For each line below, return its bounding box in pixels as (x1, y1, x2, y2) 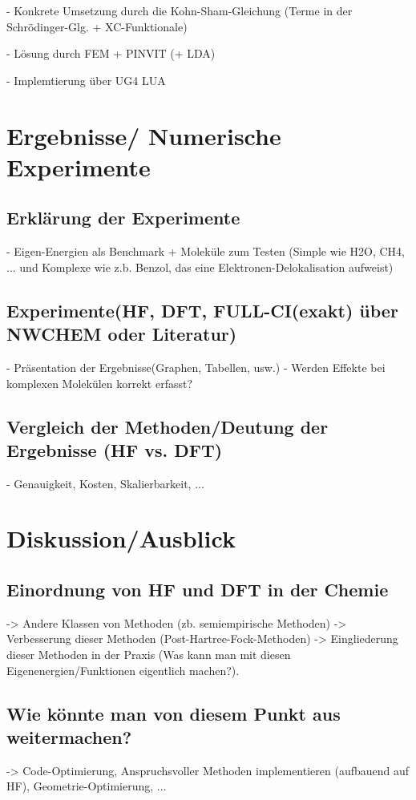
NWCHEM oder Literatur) (6, 321, 237, 346)
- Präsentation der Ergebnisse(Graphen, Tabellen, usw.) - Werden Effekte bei (6, 358, 386, 375)
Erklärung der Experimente (6, 205, 240, 230)
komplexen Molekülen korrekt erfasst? (6, 374, 193, 391)
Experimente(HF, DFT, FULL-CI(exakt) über (6, 297, 398, 322)
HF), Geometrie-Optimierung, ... (6, 778, 167, 794)
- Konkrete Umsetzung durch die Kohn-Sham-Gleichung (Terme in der (6, 2, 353, 18)
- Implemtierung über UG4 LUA (6, 71, 166, 88)
